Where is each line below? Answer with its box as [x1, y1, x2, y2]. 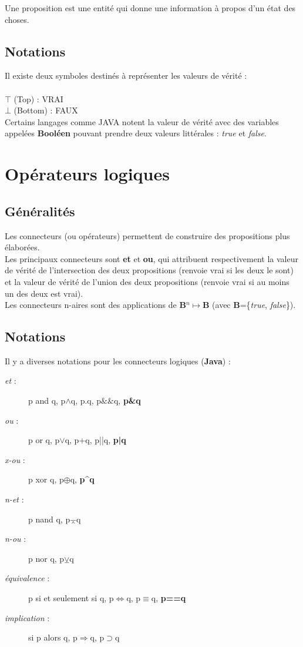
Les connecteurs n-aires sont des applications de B [5, 299, 186, 311]
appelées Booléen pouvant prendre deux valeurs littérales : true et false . [5, 127, 267, 139]
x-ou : [5, 453, 25, 465]
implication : [5, 611, 50, 623]
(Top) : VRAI [14, 92, 63, 105]
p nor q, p [28, 552, 65, 564]
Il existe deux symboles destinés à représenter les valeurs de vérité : [5, 69, 247, 82]
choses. [5, 13, 29, 25]
